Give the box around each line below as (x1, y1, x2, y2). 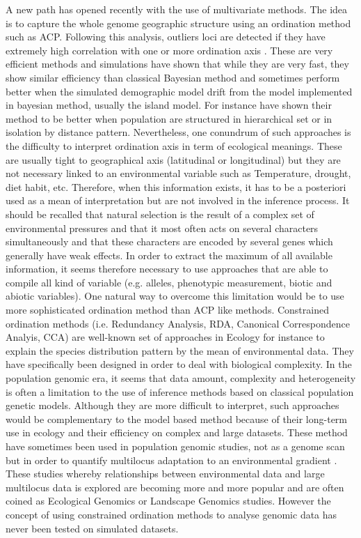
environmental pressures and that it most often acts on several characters (6, 220, 319, 235)
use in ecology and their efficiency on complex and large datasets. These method (6, 425, 348, 440)
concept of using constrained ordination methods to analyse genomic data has (6, 507, 337, 521)
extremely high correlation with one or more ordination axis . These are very (6, 43, 333, 57)
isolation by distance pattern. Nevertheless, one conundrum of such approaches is (6, 125, 351, 139)
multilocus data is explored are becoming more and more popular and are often (6, 479, 344, 494)
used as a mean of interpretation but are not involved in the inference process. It (6, 193, 350, 208)
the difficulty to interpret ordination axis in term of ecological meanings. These (6, 138, 342, 153)
